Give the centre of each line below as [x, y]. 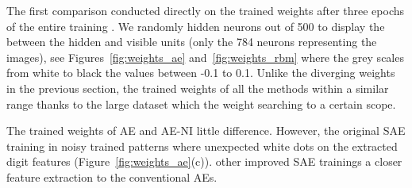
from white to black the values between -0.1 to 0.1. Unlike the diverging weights [201, 73]
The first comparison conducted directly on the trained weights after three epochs [206, 10]
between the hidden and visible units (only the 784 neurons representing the [192, 42]
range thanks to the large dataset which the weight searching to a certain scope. [201, 104]
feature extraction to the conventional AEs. [112, 176]
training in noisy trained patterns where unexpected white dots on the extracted [202, 146]
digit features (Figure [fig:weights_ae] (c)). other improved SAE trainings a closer [204, 161]
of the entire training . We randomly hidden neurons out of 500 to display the [196, 26]
